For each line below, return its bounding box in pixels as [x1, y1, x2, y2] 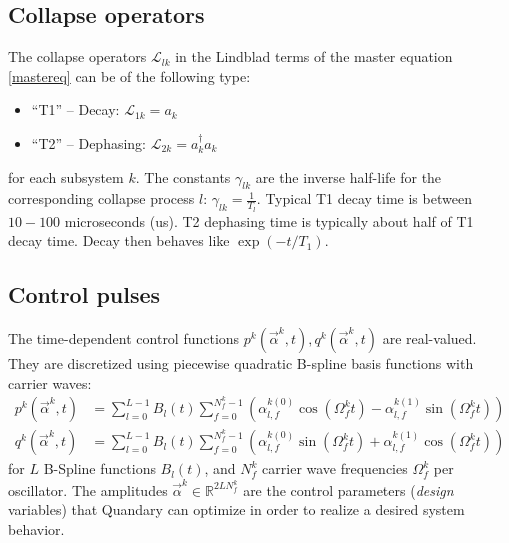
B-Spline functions [43, 458, 156, 479]
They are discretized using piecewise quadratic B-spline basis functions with [8, 353, 474, 373]
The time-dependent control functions [8, 328, 240, 348]
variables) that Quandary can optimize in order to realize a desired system [8, 499, 465, 520]
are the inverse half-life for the [255, 166, 442, 187]
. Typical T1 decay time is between [256, 188, 472, 209]
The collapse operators [8, 46, 147, 67]
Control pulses [8, 279, 161, 310]
